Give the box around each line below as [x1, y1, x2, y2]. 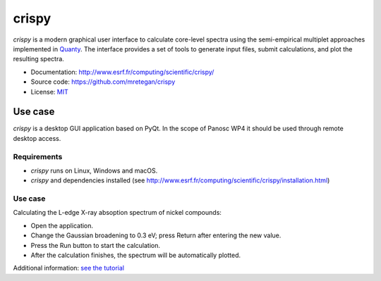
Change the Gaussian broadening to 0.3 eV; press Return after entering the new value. [30, 231, 282, 239]
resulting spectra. [13, 55, 65, 63]
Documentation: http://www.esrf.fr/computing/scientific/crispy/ [30, 68, 214, 76]
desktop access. [13, 134, 61, 142]
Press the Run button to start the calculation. [30, 241, 161, 249]
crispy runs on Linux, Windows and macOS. [30, 166, 158, 175]
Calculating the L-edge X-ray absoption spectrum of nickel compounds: [13, 208, 222, 217]
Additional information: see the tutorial [13, 264, 125, 273]
